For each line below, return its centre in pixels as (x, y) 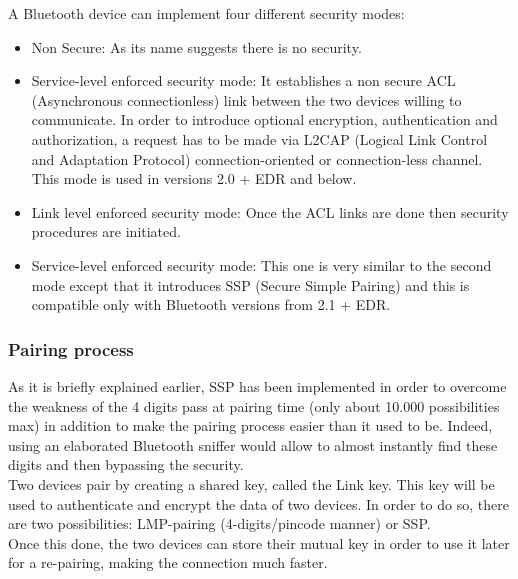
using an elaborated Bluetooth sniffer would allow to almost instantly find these (253, 444)
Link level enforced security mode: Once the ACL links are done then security (270, 211)
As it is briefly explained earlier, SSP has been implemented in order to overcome (257, 385)
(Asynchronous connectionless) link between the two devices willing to (246, 99)
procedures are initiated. (106, 231)
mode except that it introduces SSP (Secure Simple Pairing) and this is (250, 284)
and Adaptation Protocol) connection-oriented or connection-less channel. (257, 158)
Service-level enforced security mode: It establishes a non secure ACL (243, 80)
